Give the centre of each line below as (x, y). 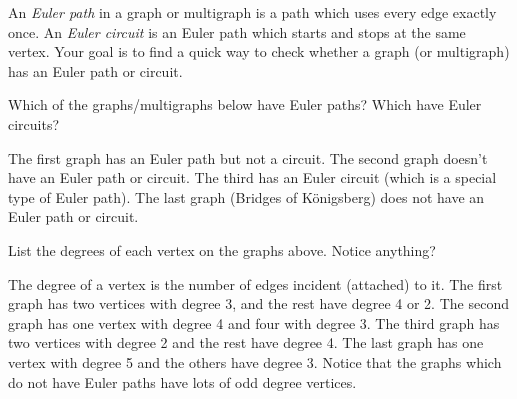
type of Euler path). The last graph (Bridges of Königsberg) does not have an (246, 196)
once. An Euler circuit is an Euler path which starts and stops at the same (237, 31)
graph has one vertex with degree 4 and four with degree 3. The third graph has (254, 322)
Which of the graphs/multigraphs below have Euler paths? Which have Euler (245, 104)
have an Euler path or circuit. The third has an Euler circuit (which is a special (252, 177)
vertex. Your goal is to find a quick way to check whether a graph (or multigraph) (259, 51)
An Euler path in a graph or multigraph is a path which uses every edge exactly (252, 12)
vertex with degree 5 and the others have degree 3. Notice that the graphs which (255, 361)
